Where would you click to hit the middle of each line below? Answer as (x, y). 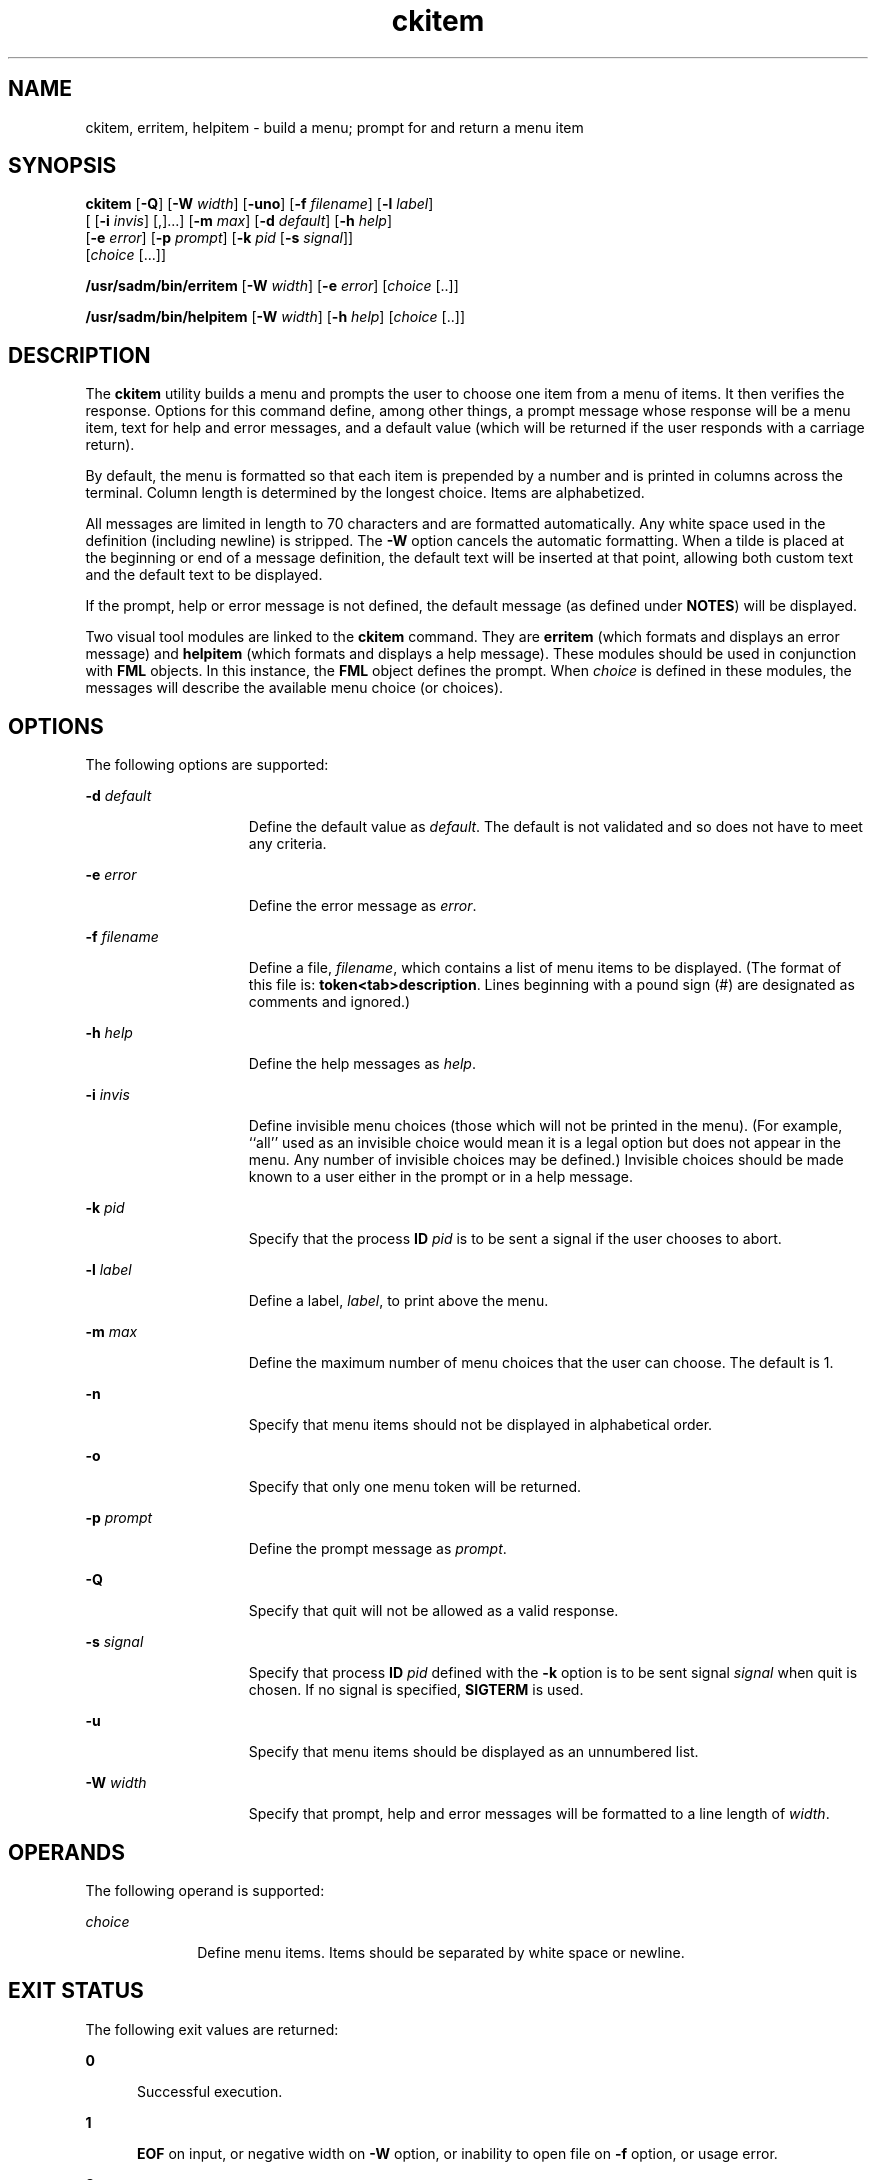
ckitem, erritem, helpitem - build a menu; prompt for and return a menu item (334, 127)
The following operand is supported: (205, 1890)
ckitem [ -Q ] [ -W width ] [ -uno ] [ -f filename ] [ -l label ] (259, 204)
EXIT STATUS (76, 1991)
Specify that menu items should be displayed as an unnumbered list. (473, 1752)
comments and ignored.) (329, 1002)
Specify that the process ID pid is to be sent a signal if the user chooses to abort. (515, 1239)
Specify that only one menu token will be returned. (415, 1487)
